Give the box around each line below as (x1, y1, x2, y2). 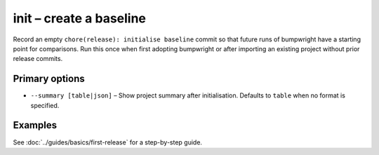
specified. (30, 101, 60, 109)
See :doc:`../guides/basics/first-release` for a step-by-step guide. (13, 137, 203, 147)
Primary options (13, 73, 86, 85)
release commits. (13, 55, 63, 63)
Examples (13, 119, 58, 131)
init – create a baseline (13, 11, 147, 26)
